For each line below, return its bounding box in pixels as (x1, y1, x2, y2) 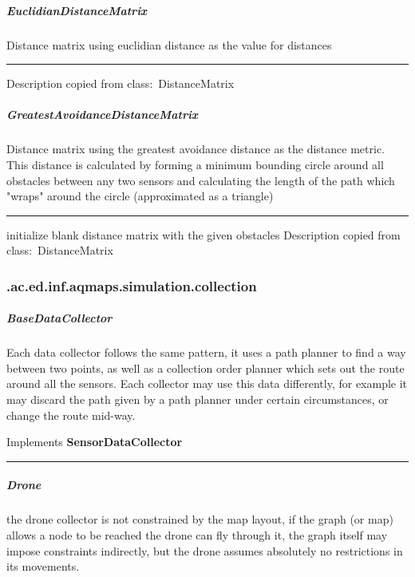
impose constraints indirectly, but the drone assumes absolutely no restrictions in (6, 542, 403, 559)
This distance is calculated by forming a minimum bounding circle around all (6, 156, 384, 172)
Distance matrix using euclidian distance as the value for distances (6, 36, 332, 53)
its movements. (6, 558, 80, 575)
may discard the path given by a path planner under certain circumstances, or (6, 391, 389, 408)
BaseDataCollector (6, 310, 113, 326)
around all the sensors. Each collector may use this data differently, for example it (6, 375, 408, 392)
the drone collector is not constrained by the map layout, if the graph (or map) (6, 511, 393, 528)
